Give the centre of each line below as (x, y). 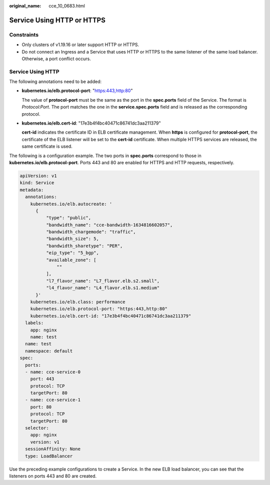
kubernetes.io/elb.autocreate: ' (71, 204)
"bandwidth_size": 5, (72, 239)
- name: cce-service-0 (53, 372)
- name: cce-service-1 (53, 400)
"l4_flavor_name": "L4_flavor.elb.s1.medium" (103, 288)
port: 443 (42, 379)
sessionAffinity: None (53, 449)
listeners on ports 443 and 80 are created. (53, 476)
